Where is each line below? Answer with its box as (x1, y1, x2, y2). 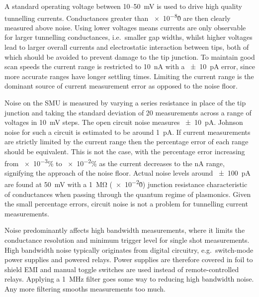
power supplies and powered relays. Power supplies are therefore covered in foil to (4, 254, 253, 265)
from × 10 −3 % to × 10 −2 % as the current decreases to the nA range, (4, 156, 225, 168)
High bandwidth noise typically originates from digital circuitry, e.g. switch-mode (4, 244, 254, 255)
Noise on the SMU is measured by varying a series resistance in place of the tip (4, 98, 246, 107)
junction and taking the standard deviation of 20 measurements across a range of (4, 107, 252, 117)
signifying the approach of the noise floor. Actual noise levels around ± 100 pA (4, 167, 251, 178)
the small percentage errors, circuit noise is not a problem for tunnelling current (4, 198, 248, 209)
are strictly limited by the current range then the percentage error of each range (4, 136, 249, 147)
